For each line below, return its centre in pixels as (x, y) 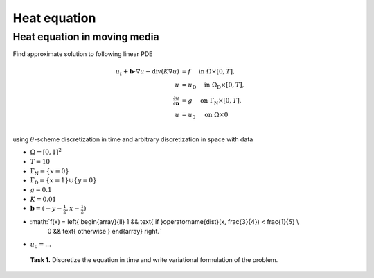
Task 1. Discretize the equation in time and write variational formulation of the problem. (154, 259)
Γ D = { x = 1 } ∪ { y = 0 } (63, 182)
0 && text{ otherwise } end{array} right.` (105, 232)
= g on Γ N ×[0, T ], (211, 101)
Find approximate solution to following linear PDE (83, 54)
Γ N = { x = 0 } (50, 172)
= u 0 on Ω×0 (205, 116)
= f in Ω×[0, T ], (208, 71)
